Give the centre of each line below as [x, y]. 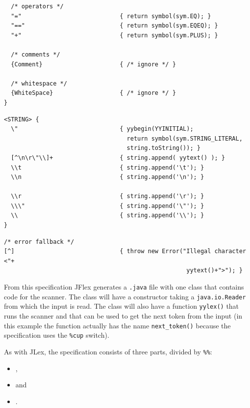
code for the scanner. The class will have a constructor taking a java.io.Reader [125, 296]
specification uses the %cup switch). [57, 335]
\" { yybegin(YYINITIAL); [102, 129]
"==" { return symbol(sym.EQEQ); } [114, 26]
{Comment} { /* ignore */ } [93, 64]
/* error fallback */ [39, 242]
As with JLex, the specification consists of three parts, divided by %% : [108, 351]
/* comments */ [36, 54]
